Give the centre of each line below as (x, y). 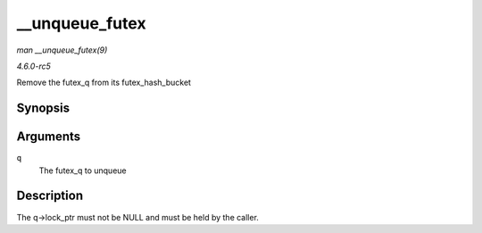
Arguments (49, 137)
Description (50, 196)
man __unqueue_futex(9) (62, 50)
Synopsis (43, 108)
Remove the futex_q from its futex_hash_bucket (104, 83)
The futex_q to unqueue (83, 171)
